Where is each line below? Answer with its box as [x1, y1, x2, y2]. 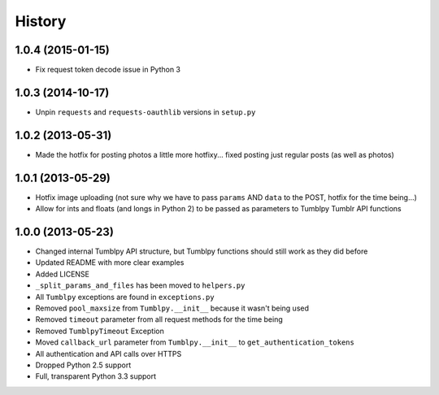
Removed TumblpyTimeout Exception [35, 326, 164, 336]
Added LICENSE [35, 269, 89, 279]
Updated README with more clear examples [35, 258, 185, 267]
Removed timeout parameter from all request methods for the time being [35, 315, 284, 324]
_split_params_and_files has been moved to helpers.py [35, 280, 246, 290]
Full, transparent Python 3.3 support [35, 371, 157, 381]
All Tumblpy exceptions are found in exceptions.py [35, 292, 215, 302]
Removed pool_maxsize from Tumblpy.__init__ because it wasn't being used [35, 303, 309, 313]
